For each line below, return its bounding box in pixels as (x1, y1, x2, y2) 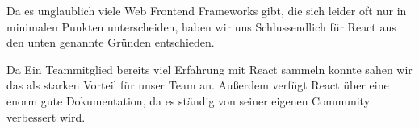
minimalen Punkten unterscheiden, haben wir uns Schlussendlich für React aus (6, 18, 396, 35)
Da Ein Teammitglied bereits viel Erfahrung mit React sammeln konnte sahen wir (6, 60, 413, 77)
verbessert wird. (6, 108, 86, 125)
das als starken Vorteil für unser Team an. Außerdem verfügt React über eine (6, 76, 389, 93)
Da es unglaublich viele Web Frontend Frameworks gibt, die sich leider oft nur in (6, 2, 407, 19)
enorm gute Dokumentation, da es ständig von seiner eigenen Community (6, 92, 371, 109)
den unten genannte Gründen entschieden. (6, 34, 215, 51)
